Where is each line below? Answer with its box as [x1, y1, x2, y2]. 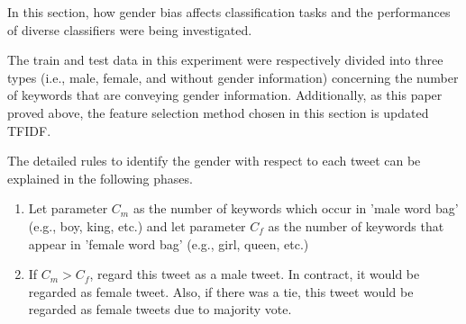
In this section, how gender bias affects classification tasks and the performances [7, 3, 451, 21]
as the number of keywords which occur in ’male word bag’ [132, 199, 459, 218]
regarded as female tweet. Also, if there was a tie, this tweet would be [28, 282, 414, 301]
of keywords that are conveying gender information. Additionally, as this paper [7, 85, 443, 104]
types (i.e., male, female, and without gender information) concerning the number [7, 67, 459, 86]
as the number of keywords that [268, 216, 444, 235]
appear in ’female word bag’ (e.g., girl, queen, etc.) [28, 234, 309, 253]
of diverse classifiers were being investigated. [7, 20, 252, 39]
